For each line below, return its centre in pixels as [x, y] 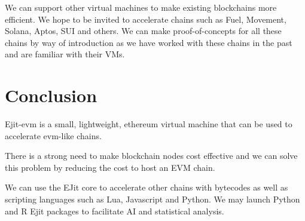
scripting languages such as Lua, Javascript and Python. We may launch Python [152, 199]
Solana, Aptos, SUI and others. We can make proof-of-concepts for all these [143, 31]
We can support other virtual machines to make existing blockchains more [141, 7]
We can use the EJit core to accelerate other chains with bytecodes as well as [147, 187]
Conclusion [51, 95]
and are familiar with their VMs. [65, 54]
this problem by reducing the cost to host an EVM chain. [110, 167]
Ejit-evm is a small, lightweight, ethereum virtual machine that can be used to [149, 124]
